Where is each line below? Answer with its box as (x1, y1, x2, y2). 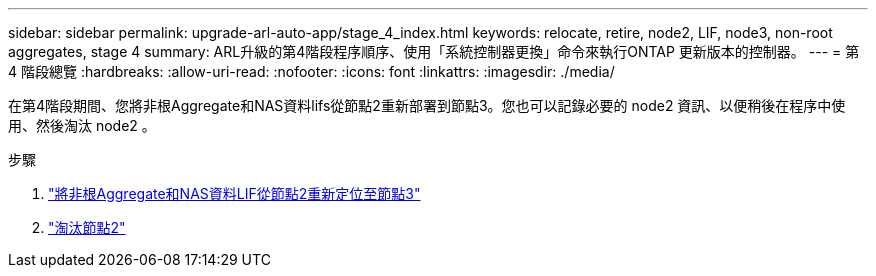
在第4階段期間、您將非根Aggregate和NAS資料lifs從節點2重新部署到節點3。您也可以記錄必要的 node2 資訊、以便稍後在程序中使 (8, 97, 846, 114)
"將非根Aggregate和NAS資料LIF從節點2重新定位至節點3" (48, 185, 421, 202)
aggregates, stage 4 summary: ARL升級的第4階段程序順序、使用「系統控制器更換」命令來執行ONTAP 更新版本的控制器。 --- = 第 (8, 43, 860, 60)
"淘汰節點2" (48, 219, 126, 236)
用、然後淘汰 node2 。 (8, 117, 156, 134)
